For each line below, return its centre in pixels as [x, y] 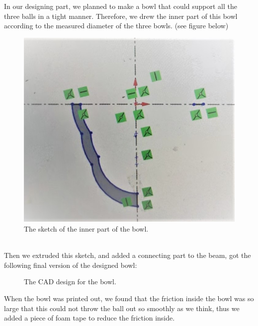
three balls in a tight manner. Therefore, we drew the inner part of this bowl [121, 16]
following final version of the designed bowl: [71, 265]
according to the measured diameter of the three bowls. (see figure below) [116, 26]
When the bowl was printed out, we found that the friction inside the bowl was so [129, 298]
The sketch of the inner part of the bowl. [86, 228]
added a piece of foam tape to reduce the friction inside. [89, 318]
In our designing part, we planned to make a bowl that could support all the [121, 6]
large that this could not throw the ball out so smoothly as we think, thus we [122, 308]
